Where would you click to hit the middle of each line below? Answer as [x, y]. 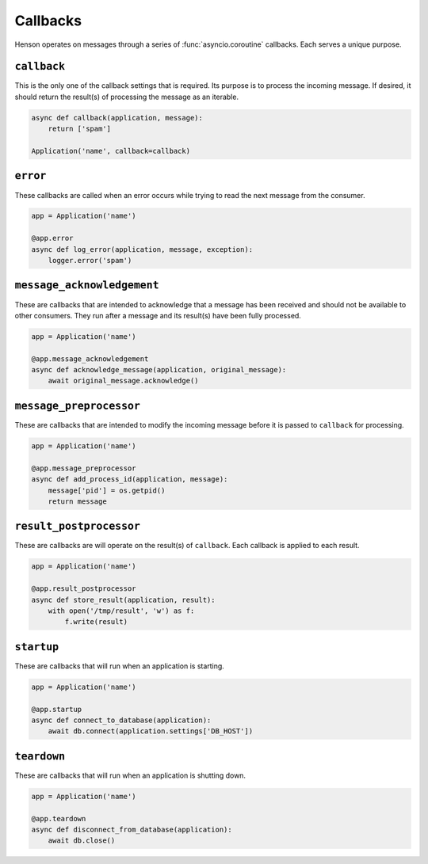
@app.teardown [59, 818]
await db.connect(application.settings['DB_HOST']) [151, 731]
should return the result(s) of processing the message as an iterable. [127, 97]
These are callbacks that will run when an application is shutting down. [130, 775]
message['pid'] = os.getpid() [107, 490]
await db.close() [82, 841]
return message [77, 501]
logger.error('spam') [90, 261]
